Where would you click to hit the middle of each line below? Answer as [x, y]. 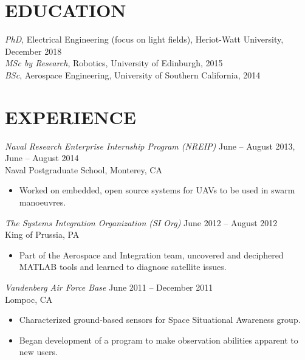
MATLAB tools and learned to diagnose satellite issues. [123, 267]
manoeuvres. [43, 202]
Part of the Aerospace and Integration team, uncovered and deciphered [151, 254]
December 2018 [33, 51]
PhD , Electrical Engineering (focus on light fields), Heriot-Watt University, [144, 39]
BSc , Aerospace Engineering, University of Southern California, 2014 [133, 74]
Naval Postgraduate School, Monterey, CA [84, 169]
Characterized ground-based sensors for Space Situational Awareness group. [160, 320]
